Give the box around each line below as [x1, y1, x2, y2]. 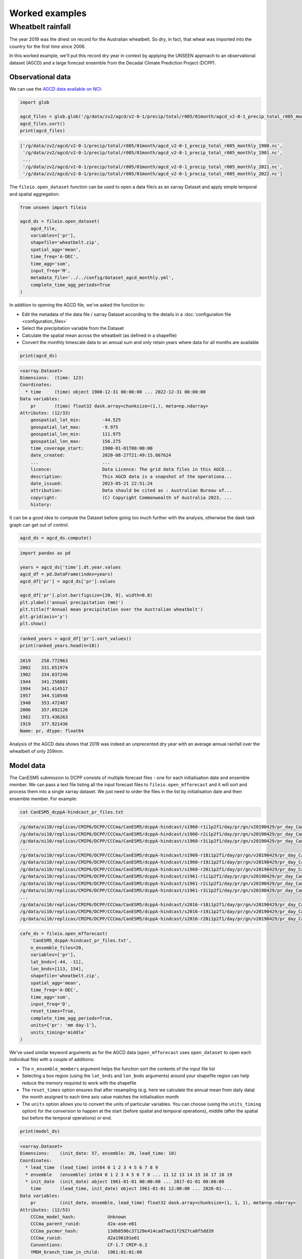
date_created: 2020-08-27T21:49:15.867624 [30, 452, 172, 458]
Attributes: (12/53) [20, 1207, 70, 1213]
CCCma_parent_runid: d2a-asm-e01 [30, 1221, 137, 1227]
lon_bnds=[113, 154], [30, 966, 84, 972]
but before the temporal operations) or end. [22, 1115, 112, 1121]
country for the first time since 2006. [9, 43, 86, 49]
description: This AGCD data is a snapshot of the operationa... [30, 473, 233, 479]
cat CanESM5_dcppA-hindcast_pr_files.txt [20, 809, 124, 815]
